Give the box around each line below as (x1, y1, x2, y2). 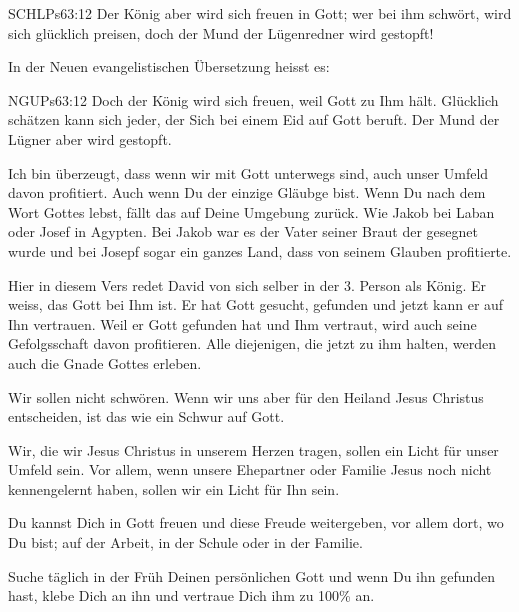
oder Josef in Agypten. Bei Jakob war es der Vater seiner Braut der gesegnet (8, 221, 478, 242)
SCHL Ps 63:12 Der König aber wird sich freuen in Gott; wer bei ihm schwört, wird (8, 3, 512, 23)
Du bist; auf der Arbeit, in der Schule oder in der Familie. (8, 532, 363, 553)
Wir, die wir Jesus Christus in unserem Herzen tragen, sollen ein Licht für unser (8, 439, 499, 460)
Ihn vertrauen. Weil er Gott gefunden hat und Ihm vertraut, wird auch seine (8, 313, 477, 334)
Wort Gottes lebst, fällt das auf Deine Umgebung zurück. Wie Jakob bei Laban (8, 201, 495, 222)
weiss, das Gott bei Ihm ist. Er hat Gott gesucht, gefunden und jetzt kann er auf (8, 294, 504, 315)
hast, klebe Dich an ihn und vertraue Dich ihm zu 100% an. (8, 585, 375, 606)
